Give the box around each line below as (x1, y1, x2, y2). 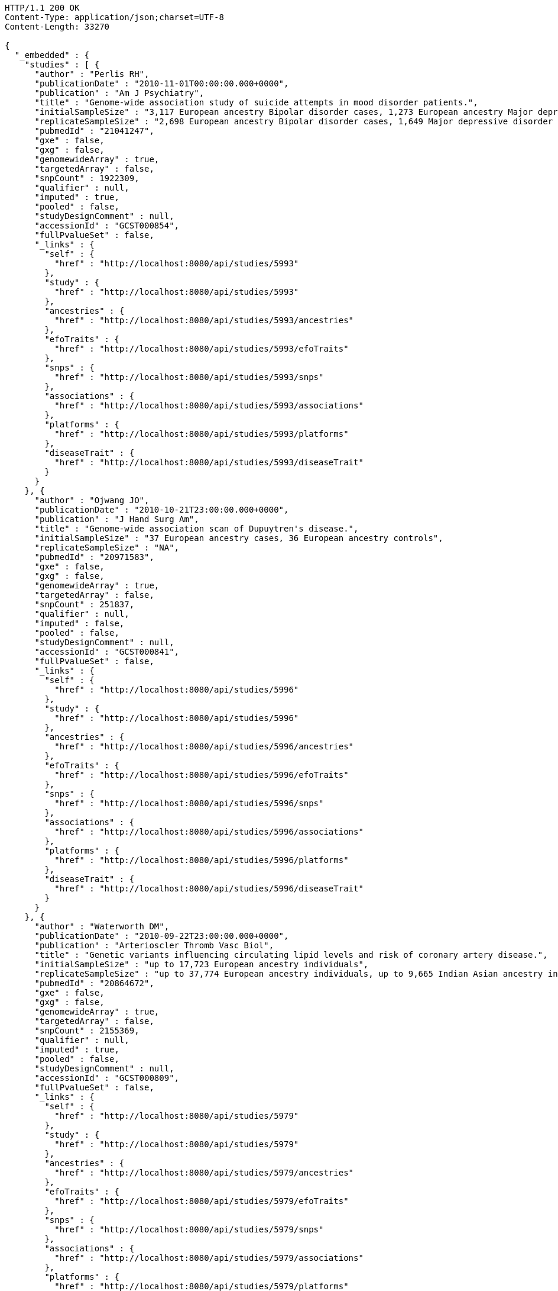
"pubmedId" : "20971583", (34, 552, 154, 562)
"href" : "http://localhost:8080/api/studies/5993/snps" (54, 372, 324, 382)
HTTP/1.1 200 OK (5, 3, 80, 12)
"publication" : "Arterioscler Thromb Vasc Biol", (34, 941, 274, 950)
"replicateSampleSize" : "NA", (34, 543, 180, 552)
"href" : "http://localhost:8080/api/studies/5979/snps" (54, 1225, 324, 1234)
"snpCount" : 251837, (34, 600, 135, 609)
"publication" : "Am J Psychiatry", (34, 88, 205, 98)
